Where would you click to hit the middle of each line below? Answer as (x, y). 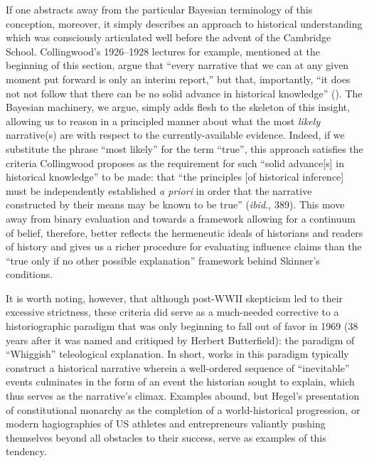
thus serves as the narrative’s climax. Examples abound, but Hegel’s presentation (183, 396)
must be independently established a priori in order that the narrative (159, 190)
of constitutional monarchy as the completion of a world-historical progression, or (183, 409)
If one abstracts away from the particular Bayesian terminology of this (159, 9)
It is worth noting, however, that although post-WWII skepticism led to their (175, 298)
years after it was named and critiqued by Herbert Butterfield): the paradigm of (180, 340)
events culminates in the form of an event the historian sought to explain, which (180, 382)
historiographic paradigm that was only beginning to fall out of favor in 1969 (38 (182, 326)
